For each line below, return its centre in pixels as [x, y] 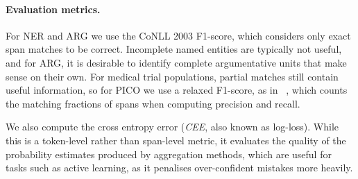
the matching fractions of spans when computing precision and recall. [153, 103]
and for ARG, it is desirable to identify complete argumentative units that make [176, 62]
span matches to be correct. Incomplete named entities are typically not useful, [174, 49]
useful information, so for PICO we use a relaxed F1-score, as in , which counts [177, 90]
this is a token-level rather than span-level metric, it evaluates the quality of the [176, 140]
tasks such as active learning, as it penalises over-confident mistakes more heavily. [179, 168]
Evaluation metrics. [53, 9]
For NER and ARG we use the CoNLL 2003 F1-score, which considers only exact [178, 35]
